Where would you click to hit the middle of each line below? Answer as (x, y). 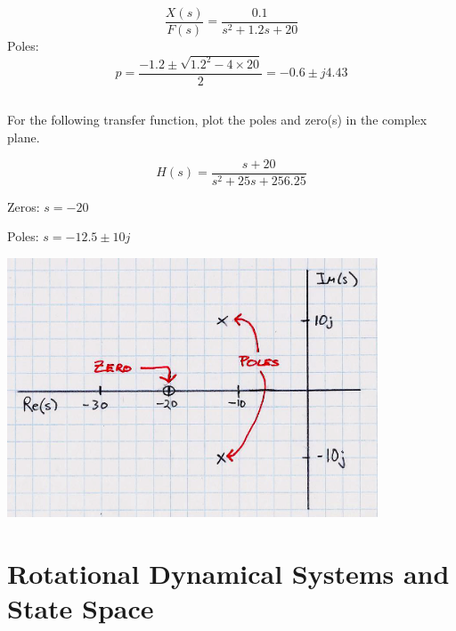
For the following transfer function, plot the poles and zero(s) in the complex (217, 120)
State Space (81, 607)
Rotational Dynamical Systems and (228, 573)
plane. (24, 137)
